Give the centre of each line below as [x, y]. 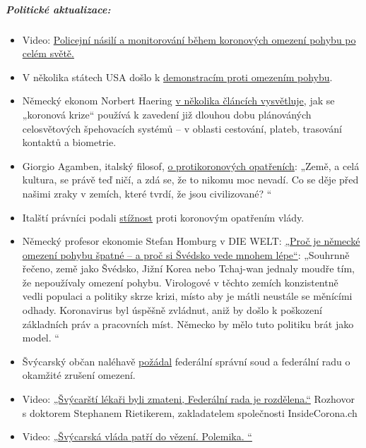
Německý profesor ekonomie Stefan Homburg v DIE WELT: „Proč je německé [191, 241]
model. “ [41, 338]
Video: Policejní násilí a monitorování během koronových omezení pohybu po [189, 39]
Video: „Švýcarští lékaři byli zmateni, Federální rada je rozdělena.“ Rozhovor [188, 399]
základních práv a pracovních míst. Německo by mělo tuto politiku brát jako [188, 323]
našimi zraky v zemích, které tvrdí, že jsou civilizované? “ [147, 193]
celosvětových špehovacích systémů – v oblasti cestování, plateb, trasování [182, 128]
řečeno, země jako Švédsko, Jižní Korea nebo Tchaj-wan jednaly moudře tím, [188, 268]
